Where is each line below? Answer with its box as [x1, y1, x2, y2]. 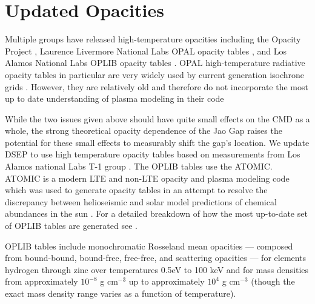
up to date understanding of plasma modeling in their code [5, 92, 224, 105]
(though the [251, 275, 295, 288]
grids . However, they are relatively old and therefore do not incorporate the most [5, 80, 308, 93]
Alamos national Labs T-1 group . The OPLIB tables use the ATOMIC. [5, 160, 273, 173]
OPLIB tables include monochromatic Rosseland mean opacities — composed [5, 239, 293, 252]
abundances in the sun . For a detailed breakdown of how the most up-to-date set [5, 207, 308, 220]
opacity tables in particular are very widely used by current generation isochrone [5, 68, 305, 81]
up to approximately [128, 275, 205, 288]
